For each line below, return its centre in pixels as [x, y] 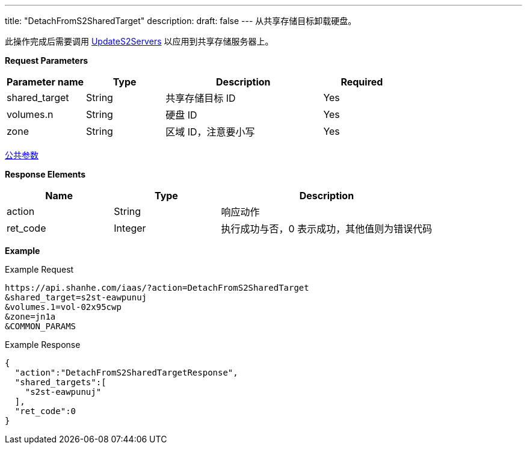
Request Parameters [47, 60]
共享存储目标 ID [201, 98]
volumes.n [30, 114]
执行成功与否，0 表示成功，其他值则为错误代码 [327, 229]
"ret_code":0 [45, 411]
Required [362, 82]
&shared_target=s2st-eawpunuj [76, 297]
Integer [130, 228]
